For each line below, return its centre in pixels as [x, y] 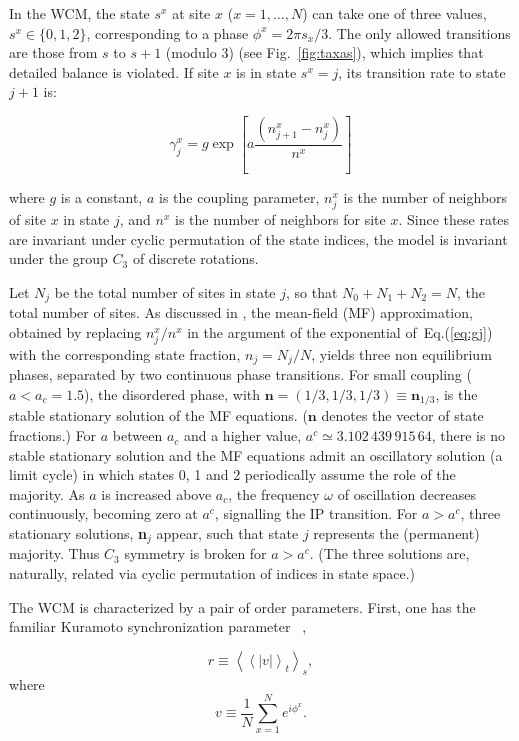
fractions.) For [53, 435]
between [137, 435]
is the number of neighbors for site [280, 218]
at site [191, 13]
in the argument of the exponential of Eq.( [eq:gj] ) [340, 331]
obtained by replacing [75, 331]
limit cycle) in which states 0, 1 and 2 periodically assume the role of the [232, 474]
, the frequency [274, 493]
